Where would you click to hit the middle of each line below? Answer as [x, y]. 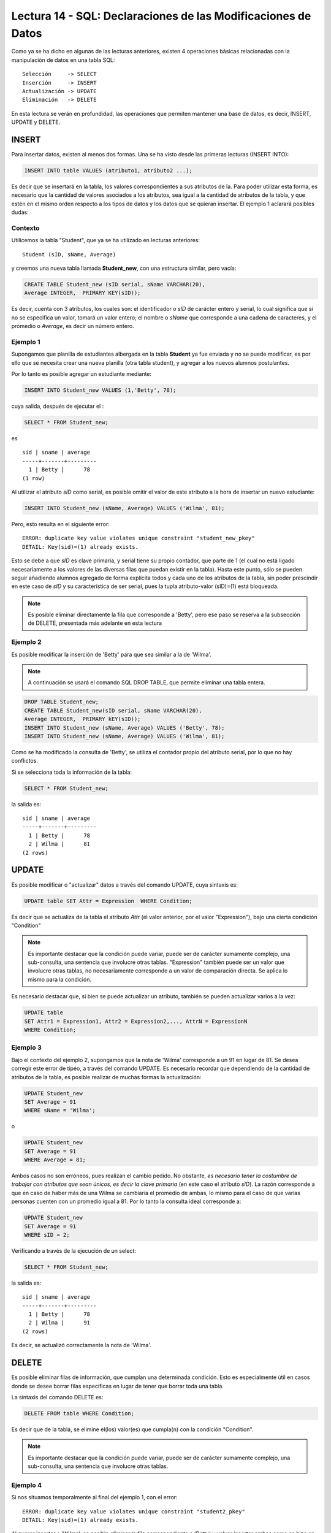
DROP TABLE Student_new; [62, 702]
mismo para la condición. [60, 979]
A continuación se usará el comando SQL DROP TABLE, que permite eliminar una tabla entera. [147, 682]
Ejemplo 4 [27, 1485]
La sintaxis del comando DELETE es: [57, 1397]
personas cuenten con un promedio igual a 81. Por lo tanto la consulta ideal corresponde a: [126, 1201]
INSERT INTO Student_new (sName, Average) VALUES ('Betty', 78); [124, 728]
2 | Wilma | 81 [59, 844]
